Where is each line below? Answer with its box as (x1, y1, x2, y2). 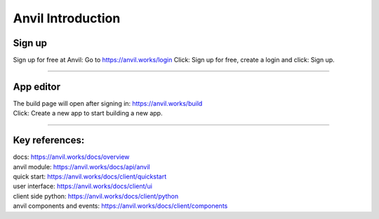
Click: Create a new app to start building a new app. (13, 109, 163, 118)
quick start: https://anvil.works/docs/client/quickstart (13, 172, 167, 181)
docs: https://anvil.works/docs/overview (13, 153, 130, 161)
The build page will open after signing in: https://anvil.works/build (13, 99, 203, 108)
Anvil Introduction (13, 10, 121, 26)
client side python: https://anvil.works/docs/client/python (13, 192, 179, 200)
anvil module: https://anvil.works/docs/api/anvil (13, 162, 150, 171)
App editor (13, 80, 61, 92)
